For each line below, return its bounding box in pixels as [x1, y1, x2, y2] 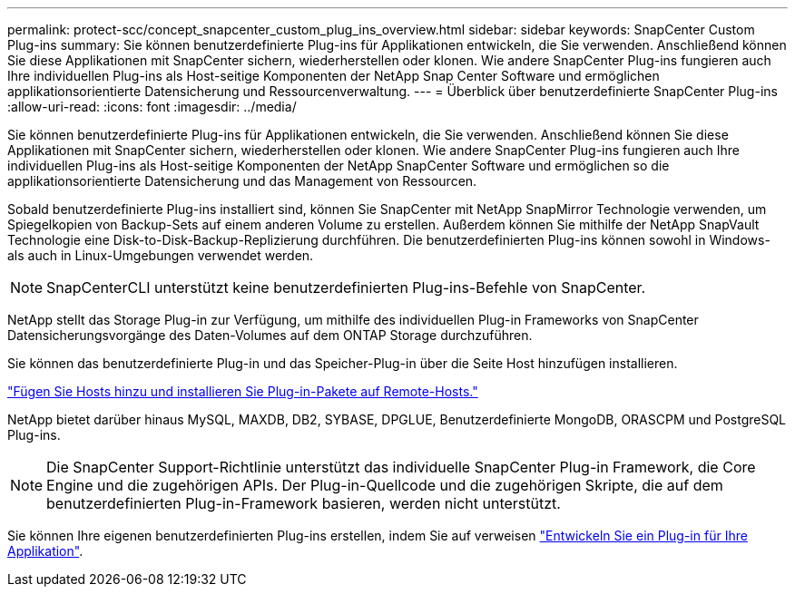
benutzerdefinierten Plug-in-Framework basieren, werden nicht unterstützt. [46, 494, 561, 512]
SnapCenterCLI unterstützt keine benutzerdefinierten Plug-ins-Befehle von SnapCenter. [46, 278, 646, 297]
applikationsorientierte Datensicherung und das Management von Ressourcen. [7, 173, 477, 189]
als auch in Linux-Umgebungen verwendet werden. [7, 248, 314, 263]
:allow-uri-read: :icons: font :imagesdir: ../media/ [7, 99, 297, 114]
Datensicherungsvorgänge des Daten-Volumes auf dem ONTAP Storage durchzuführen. [7, 327, 533, 343]
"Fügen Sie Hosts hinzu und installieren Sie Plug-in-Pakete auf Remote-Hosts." [7, 384, 478, 399]
